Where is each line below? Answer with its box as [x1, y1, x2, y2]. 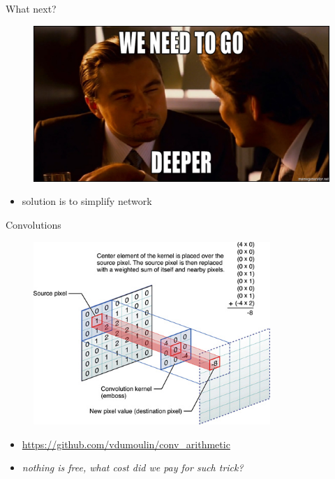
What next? [6, 1, 57, 15]
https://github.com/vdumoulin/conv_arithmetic [22, 436, 230, 451]
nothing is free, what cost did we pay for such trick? [22, 460, 244, 475]
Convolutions [6, 217, 61, 231]
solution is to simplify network [22, 194, 152, 208]
